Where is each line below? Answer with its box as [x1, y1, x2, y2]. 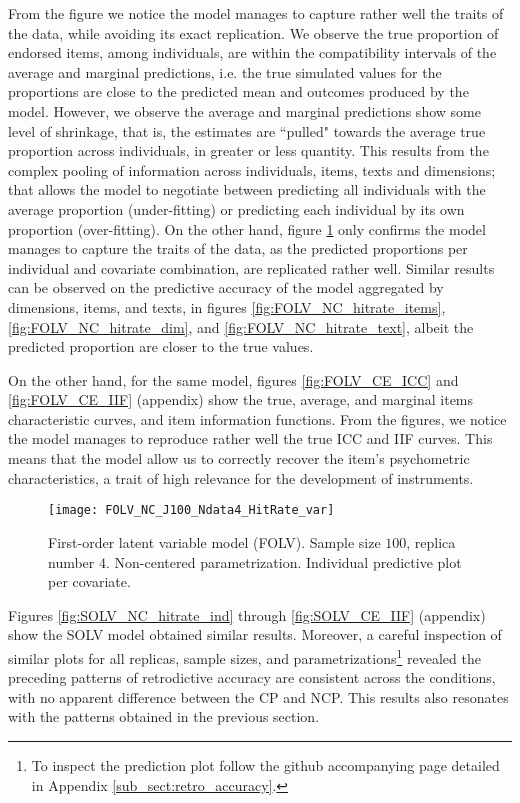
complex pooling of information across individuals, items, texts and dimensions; [8, 159, 496, 180]
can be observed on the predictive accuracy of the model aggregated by [8, 277, 444, 298]
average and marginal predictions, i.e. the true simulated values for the [8, 61, 442, 82]
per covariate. [48, 571, 131, 592]
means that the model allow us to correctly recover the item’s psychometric [8, 448, 470, 469]
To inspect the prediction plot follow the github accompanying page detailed [31, 754, 500, 775]
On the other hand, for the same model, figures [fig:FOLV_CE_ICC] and [8, 369, 459, 390]
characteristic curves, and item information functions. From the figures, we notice [8, 408, 507, 429]
